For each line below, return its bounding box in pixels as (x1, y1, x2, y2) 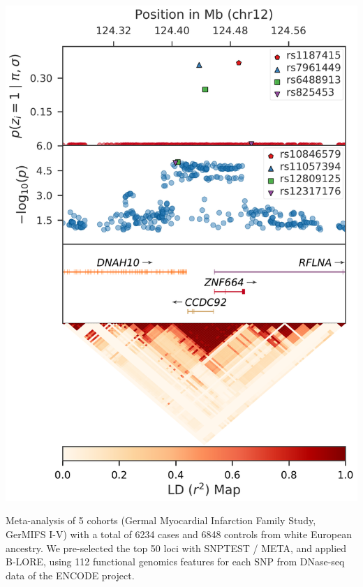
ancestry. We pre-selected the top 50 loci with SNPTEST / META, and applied (6, 540, 347, 555)
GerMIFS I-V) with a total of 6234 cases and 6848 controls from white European (6, 527, 352, 542)
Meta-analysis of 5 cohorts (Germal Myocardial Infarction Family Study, (6, 513, 316, 528)
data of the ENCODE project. (6, 567, 135, 582)
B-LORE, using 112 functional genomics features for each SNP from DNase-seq (6, 554, 345, 569)
